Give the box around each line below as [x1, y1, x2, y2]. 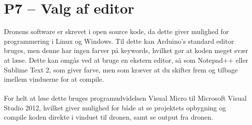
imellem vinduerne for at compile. [4, 74, 104, 84]
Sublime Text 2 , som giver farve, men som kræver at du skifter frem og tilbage [4, 64, 238, 74]
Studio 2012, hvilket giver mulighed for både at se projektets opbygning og [4, 102, 226, 112]
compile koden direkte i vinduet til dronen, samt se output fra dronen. [4, 112, 213, 122]
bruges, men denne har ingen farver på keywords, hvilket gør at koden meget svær [4, 45, 248, 55]
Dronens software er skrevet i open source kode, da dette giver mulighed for [4, 26, 229, 36]
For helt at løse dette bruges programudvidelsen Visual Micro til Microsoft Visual [4, 93, 247, 103]
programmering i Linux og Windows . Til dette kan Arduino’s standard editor [4, 36, 234, 46]
